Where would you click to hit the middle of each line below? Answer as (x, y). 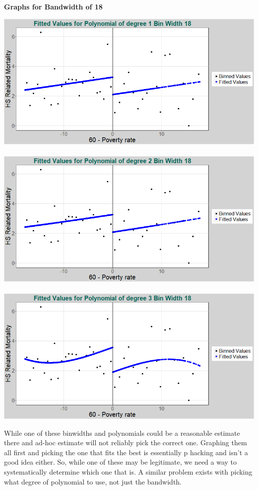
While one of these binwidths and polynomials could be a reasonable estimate (122, 433)
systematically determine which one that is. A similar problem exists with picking (128, 471)
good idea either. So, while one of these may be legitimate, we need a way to (121, 462)
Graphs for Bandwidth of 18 (53, 6)
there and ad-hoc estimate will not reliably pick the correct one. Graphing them (126, 442)
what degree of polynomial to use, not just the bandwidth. (93, 481)
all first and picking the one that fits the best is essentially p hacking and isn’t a (126, 452)
